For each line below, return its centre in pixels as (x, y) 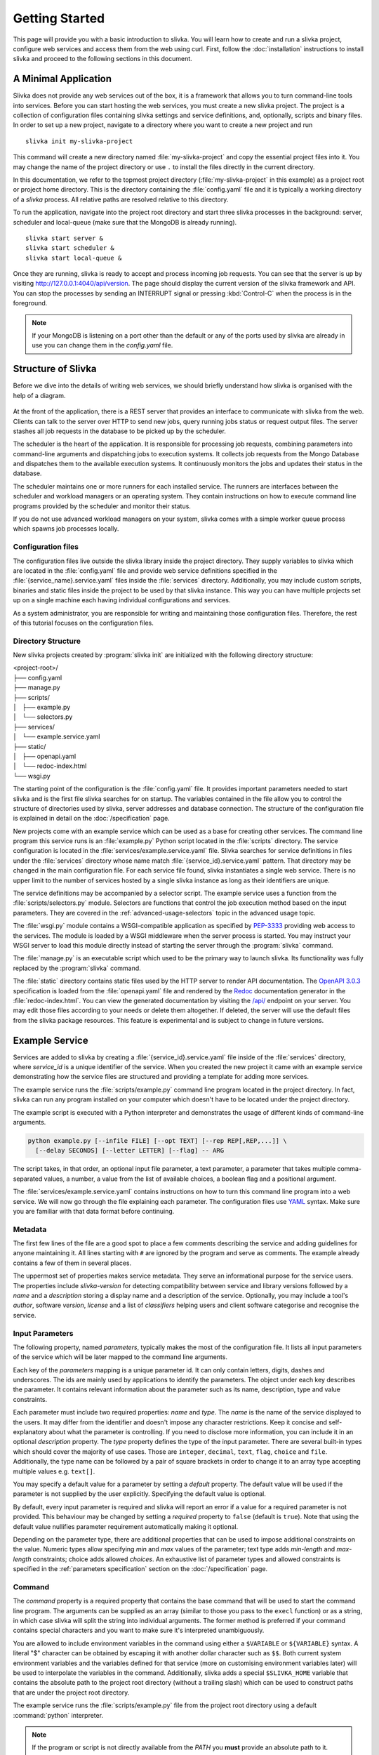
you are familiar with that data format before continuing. (94, 1211)
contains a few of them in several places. (72, 1263)
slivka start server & (65, 238)
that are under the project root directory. (71, 1693)
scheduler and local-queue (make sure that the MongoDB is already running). (125, 222)
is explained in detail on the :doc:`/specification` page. (91, 819)
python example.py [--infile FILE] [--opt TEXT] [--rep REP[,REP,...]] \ (157, 1140)
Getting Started (59, 18)
